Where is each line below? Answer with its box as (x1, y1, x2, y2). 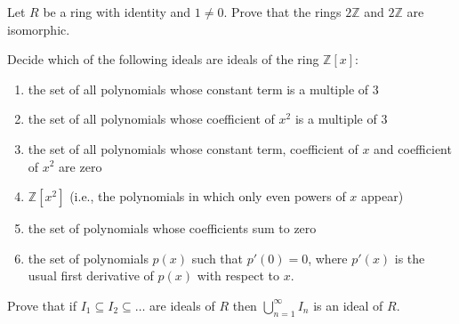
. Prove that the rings (223, 3, 342, 20)
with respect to (197, 266, 279, 285)
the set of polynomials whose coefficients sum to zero (28, 219, 317, 238)
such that (191, 248, 244, 267)
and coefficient (374, 139, 452, 158)
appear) (361, 187, 404, 206)
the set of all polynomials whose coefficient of (28, 109, 275, 128)
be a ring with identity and (43, 3, 191, 20)
